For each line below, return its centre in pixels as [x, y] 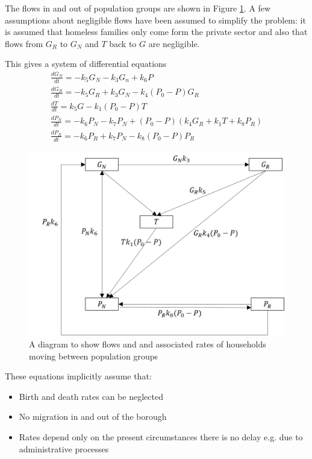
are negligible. [174, 43]
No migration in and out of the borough [93, 416]
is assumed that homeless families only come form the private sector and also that [156, 32]
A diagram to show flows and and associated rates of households [148, 344]
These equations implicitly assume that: [78, 376]
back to [123, 43]
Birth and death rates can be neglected [91, 396]
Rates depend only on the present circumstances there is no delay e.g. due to [161, 436]
